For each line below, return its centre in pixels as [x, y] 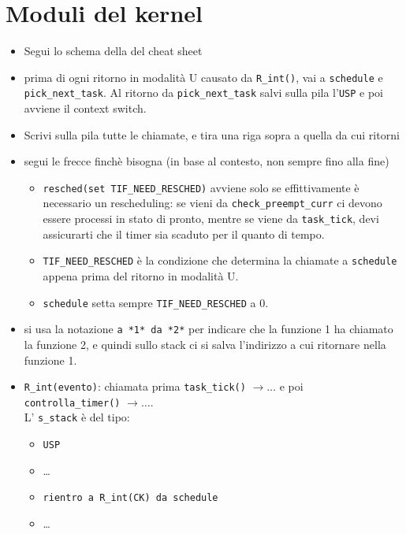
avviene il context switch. [85, 108]
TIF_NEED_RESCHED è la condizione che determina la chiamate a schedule [220, 260]
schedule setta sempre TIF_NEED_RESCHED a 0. [156, 302]
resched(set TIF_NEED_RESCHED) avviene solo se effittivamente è [201, 187]
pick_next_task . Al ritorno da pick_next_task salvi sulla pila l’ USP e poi [203, 93]
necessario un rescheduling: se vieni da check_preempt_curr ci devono [212, 203]
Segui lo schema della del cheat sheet [113, 51]
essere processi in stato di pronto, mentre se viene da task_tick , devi [211, 219]
